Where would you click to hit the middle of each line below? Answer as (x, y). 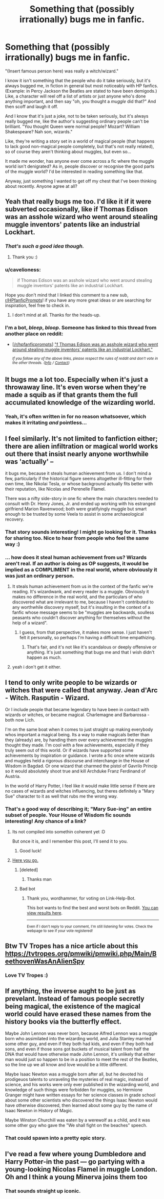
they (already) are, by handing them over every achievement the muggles (79, 740)
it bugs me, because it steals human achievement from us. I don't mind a (78, 473)
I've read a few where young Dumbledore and (76, 1154)
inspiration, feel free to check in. (38, 305)
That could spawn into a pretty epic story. (56, 1138)
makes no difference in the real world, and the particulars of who (77, 597)
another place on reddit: (34, 333)
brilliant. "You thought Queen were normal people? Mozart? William (72, 126)
